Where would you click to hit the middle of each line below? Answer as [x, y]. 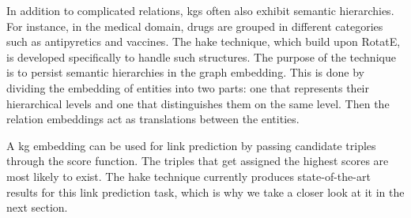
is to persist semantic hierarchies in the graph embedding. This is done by [185, 72]
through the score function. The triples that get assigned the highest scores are [198, 161]
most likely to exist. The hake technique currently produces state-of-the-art [189, 176]
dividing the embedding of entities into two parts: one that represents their [188, 87]
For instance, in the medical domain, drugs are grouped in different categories [195, 26]
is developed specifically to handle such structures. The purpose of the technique [201, 56]
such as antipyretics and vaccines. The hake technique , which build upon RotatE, [204, 41]
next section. [37, 207]
